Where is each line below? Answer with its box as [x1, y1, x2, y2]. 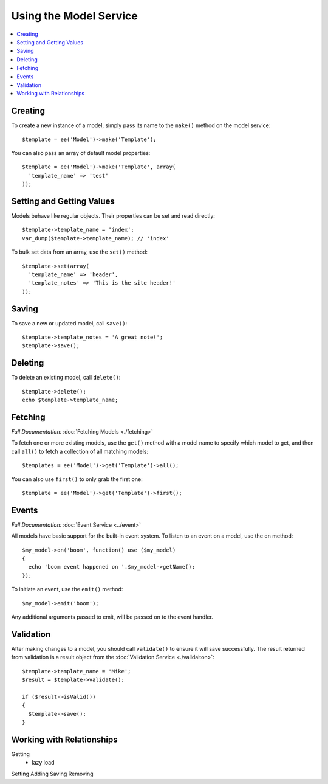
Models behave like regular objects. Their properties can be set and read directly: [11, 212, 216, 220]
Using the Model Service [11, 9, 138, 23]
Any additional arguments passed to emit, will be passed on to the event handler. [11, 613, 214, 620]
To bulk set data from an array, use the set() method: [11, 248, 148, 255]
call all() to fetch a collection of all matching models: [11, 448, 149, 455]
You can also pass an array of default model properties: [11, 149, 151, 156]
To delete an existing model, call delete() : [11, 374, 121, 381]
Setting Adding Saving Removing [11, 770, 94, 777]
